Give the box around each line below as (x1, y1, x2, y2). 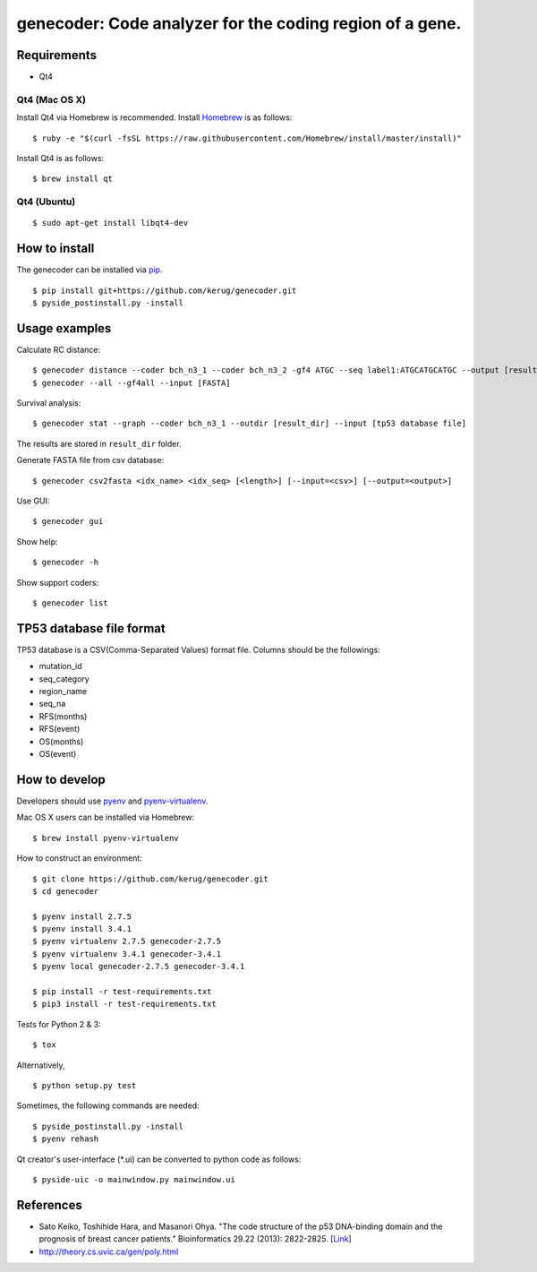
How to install (16, 241, 95, 256)
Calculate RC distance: (16, 344, 101, 355)
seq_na (38, 699, 66, 709)
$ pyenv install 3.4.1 (32, 924, 132, 934)
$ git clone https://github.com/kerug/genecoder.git (32, 873, 268, 884)
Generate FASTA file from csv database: (16, 455, 165, 466)
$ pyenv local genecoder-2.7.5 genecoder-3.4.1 (32, 961, 245, 972)
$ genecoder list (32, 598, 108, 608)
